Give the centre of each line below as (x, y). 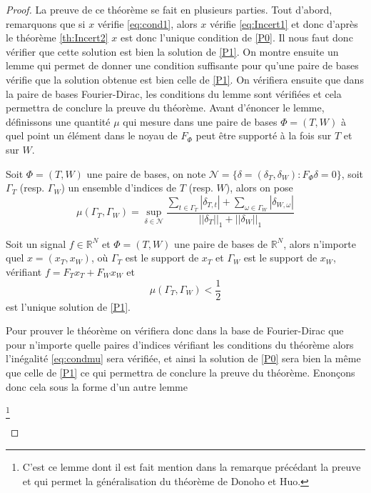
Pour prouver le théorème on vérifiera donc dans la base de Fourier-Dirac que (175, 330)
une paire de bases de (221, 243)
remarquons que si (46, 23)
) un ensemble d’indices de (119, 188)
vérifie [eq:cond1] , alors (147, 23)
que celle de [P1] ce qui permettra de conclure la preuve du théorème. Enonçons (181, 372)
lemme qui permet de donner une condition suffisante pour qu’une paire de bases (182, 65)
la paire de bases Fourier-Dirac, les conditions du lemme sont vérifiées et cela (174, 93)
